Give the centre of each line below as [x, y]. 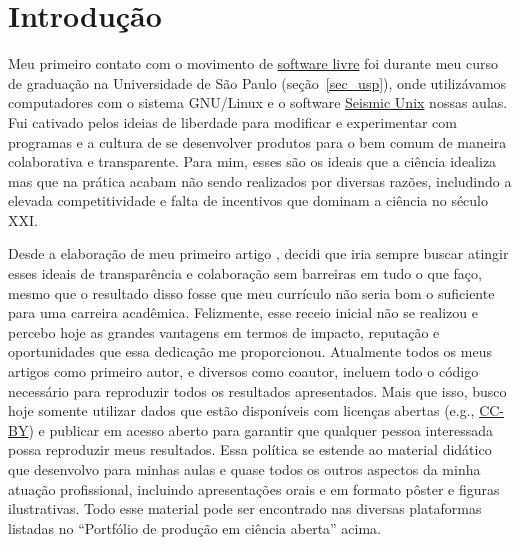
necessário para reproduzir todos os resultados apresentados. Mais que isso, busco [257, 390]
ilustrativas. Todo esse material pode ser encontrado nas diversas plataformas [245, 508]
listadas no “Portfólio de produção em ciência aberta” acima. [195, 527]
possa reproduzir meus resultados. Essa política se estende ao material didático [250, 449]
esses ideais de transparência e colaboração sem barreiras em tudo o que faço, [245, 273]
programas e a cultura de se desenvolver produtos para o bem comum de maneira [257, 141]
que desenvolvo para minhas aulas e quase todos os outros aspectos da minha [244, 469]
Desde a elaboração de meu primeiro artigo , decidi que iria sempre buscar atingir [258, 253]
